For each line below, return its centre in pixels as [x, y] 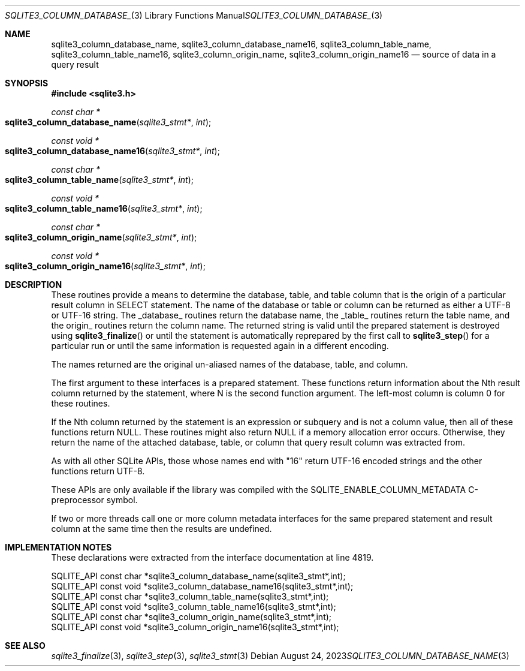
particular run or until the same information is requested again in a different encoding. [220, 346]
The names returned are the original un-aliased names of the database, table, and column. [230, 364]
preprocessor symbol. [94, 500]
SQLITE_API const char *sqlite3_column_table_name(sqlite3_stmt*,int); [190, 596]
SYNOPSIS [27, 83]
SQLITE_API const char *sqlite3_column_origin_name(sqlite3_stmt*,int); [191, 617]
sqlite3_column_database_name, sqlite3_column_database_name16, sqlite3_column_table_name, [241, 44]
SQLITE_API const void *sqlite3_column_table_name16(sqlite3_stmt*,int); [194, 607]
